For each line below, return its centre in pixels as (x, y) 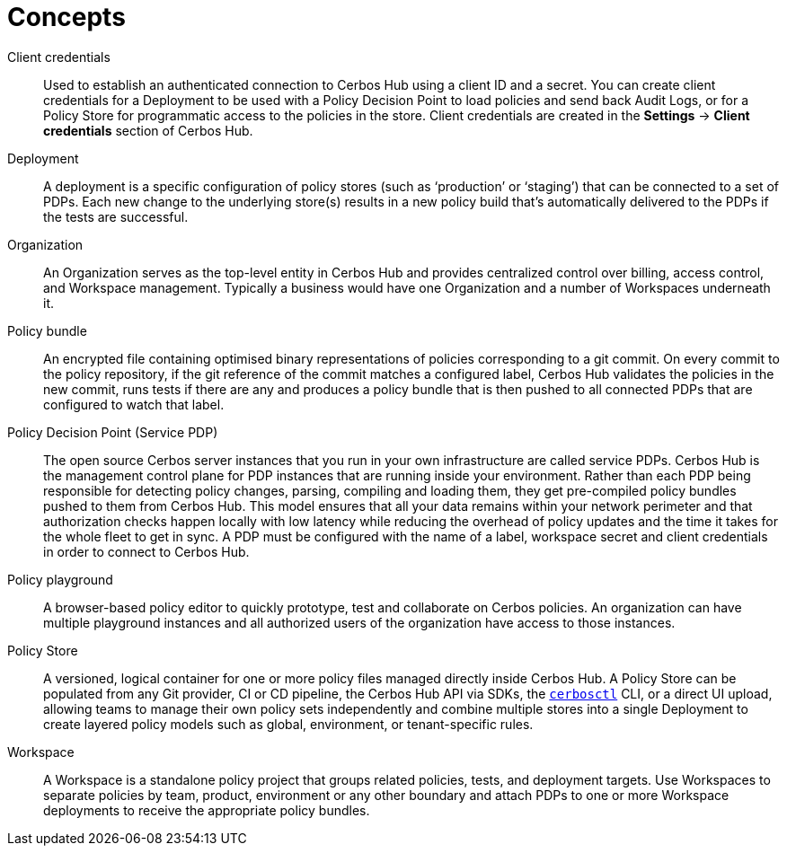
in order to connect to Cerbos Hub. (146, 551)
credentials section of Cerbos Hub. (148, 130)
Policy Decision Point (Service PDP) (113, 432)
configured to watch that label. (134, 404)
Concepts (66, 17)
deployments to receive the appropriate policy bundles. (207, 810)
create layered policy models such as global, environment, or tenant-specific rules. (288, 724)
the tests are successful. (116, 216)
